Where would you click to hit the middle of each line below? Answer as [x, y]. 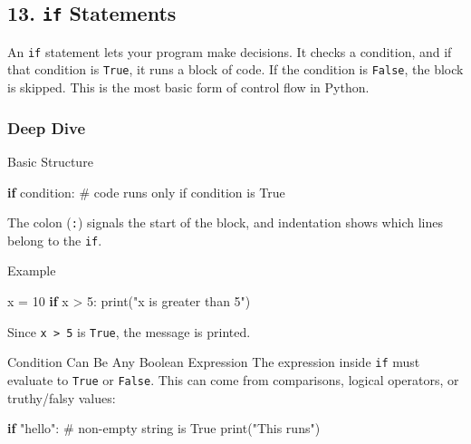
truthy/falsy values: [62, 397]
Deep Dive [47, 127]
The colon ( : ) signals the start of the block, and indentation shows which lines [225, 222]
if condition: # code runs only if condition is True [146, 192]
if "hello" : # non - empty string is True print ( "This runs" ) [164, 428]
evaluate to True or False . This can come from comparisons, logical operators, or [233, 379]
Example [32, 270]
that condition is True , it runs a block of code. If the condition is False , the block [235, 69]
